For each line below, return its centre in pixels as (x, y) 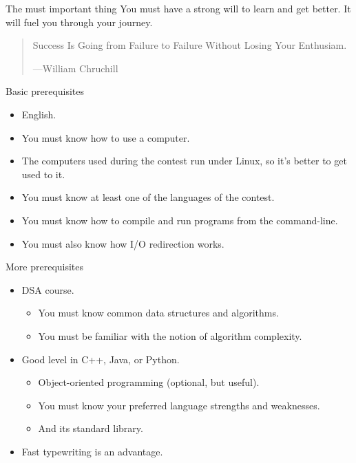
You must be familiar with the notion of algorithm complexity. (170, 335)
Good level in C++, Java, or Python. (101, 359)
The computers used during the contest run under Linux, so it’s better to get (184, 161)
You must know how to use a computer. (106, 137)
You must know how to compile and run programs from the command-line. (180, 220)
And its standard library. (91, 428)
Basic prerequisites (45, 91)
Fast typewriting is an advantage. (92, 451)
